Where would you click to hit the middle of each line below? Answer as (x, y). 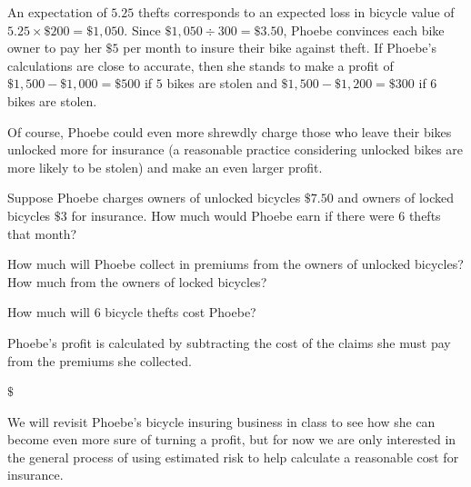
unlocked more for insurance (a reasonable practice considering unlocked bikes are (235, 149)
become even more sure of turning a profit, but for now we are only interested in (232, 439)
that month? (42, 233)
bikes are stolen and (222, 83)
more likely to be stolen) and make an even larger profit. (165, 167)
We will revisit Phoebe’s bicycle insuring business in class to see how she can (221, 421)
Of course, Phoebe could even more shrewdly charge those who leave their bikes (230, 131)
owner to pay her (55, 48)
